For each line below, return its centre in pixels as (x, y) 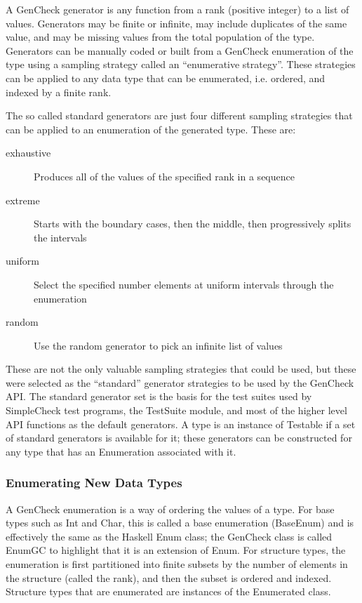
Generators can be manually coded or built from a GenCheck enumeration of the (180, 50)
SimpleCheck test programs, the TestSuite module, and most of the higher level (176, 410)
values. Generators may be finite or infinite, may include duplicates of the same (176, 23)
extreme (23, 200)
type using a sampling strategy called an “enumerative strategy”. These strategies (181, 64)
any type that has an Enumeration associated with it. (121, 451)
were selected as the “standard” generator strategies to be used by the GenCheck (180, 382)
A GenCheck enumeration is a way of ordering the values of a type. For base (170, 509)
